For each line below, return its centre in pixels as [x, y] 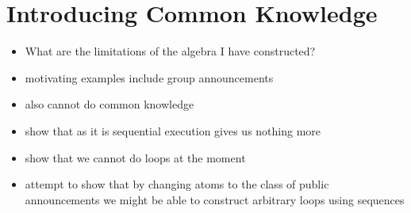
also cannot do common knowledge [109, 104]
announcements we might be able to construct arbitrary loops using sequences [215, 199]
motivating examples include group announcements [149, 77]
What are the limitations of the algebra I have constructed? [170, 51]
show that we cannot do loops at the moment [135, 157]
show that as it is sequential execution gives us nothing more [173, 130]
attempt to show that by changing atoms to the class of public [177, 184]
